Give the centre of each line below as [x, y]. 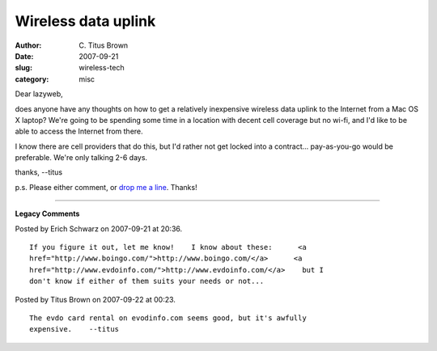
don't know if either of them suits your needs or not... [147, 281]
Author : [28, 45]
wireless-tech [102, 68]
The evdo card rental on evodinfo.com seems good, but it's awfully [168, 318]
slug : [23, 68]
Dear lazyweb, [39, 94]
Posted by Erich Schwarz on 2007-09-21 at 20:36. [99, 228]
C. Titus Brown [104, 45]
